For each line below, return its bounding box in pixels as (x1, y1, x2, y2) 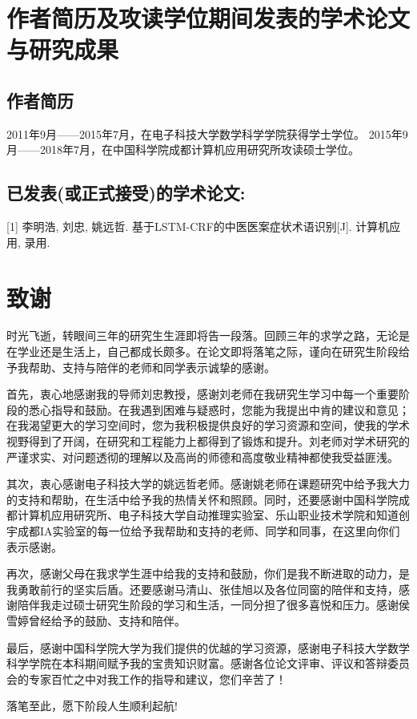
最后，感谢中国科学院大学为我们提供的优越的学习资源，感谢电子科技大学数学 (6, 639, 410, 656)
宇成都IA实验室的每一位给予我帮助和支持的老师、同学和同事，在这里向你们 (6, 523, 400, 539)
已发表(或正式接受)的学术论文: (6, 180, 246, 205)
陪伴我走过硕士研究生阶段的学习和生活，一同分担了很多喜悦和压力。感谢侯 (17, 596, 410, 613)
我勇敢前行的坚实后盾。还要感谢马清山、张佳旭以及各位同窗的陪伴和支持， (6, 580, 399, 597)
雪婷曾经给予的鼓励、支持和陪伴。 (6, 612, 186, 628)
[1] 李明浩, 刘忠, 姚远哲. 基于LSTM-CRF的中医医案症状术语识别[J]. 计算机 (6, 218, 390, 235)
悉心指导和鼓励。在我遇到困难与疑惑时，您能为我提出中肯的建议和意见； (28, 401, 410, 418)
